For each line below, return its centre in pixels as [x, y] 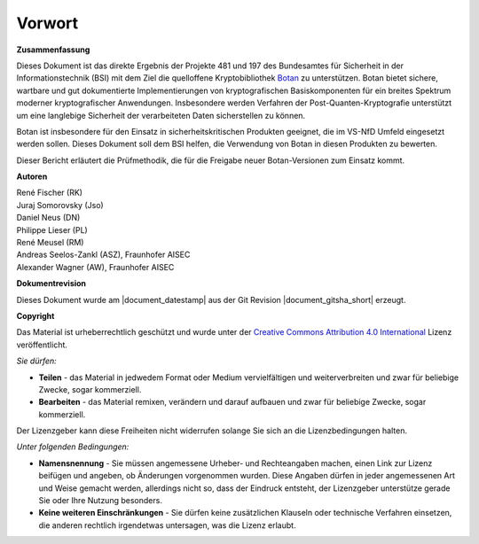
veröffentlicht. [42, 345]
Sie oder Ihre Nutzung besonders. [101, 501]
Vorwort [47, 23]
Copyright [35, 315]
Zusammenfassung [53, 50]
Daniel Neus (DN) [48, 218]
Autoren [32, 176]
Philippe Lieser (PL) [52, 229]
